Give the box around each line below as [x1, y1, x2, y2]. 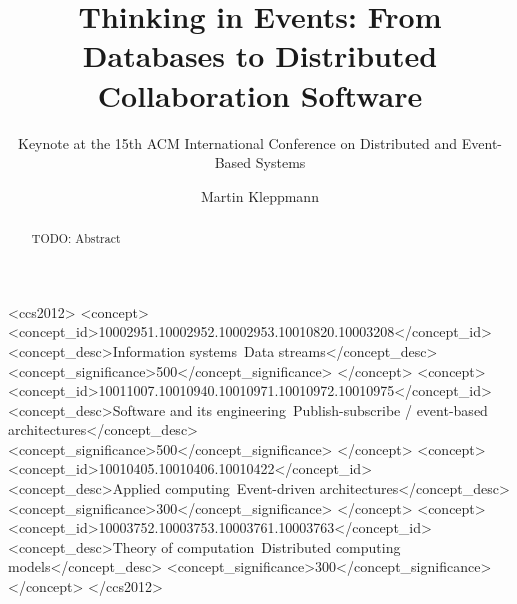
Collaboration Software [97, 74, 423, 115]
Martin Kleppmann [201, 185, 319, 206]
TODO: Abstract [31, 230, 121, 247]
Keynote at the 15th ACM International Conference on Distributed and [18, 132, 458, 153]
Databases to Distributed [82, 35, 438, 76]
